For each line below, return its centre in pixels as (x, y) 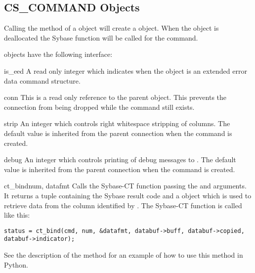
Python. (16, 264)
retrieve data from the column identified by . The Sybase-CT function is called (123, 205)
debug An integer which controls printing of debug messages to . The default (120, 159)
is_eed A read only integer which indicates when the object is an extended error (126, 70)
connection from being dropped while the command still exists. (99, 107)
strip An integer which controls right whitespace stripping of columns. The (117, 123)
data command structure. (42, 80)
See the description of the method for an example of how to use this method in (124, 255)
